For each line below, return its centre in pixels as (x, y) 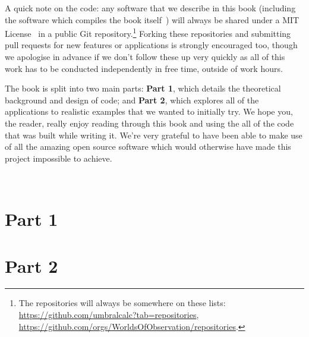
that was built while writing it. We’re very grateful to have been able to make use (154, 135)
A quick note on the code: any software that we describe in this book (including (150, 8)
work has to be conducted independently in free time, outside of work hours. (144, 68)
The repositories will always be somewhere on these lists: (122, 303)
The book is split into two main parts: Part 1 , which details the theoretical (143, 88)
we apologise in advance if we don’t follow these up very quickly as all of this (145, 57)
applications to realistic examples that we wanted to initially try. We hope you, (149, 111)
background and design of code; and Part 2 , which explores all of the (132, 100)
